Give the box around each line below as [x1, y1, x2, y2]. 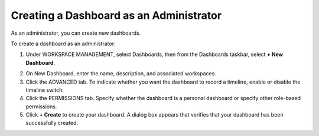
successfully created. [25, 120, 79, 127]
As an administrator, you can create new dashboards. [11, 29, 141, 37]
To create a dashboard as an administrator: [11, 40, 116, 47]
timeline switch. [25, 86, 64, 94]
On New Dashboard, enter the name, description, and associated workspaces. [25, 70, 217, 77]
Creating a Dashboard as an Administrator [11, 9, 222, 22]
